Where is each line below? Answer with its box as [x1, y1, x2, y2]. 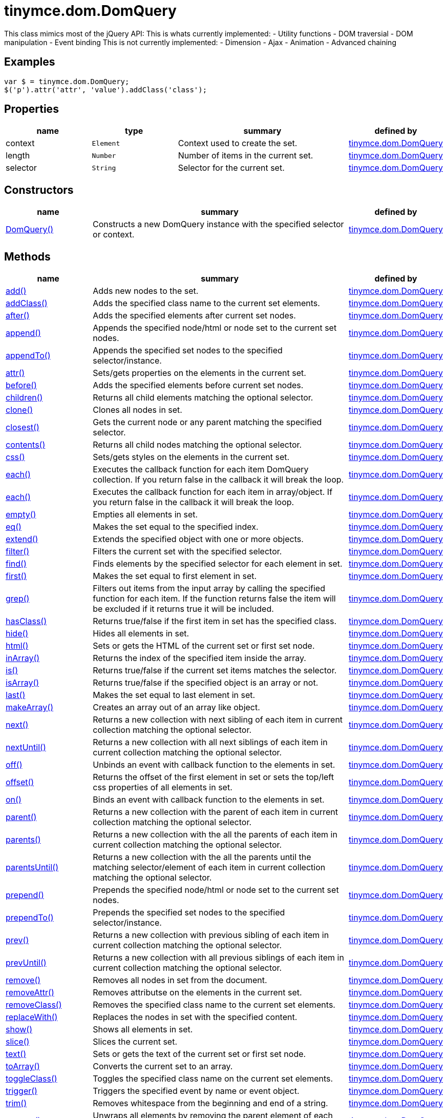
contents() [6, 440, 46, 450]
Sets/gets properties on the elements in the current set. [93, 368, 306, 378]
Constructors [4, 183, 74, 196]
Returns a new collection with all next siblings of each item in [93, 737, 328, 748]
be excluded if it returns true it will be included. [93, 604, 274, 614]
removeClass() [6, 1000, 62, 1010]
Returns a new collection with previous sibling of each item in [93, 930, 329, 941]
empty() [6, 509, 36, 520]
